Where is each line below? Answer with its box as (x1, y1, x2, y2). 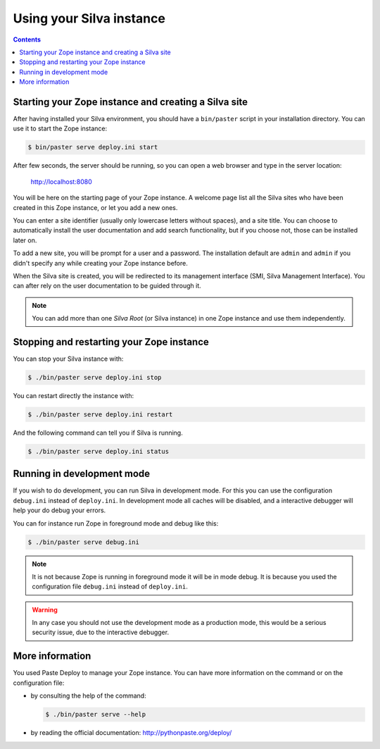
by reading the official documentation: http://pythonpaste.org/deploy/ (30, 729, 232, 737)
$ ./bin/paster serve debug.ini (27, 538, 140, 546)
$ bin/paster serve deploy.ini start (27, 143, 158, 151)
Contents (13, 35, 42, 44)
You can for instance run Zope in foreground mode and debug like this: (13, 519, 219, 528)
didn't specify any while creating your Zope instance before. (13, 259, 188, 267)
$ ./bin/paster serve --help (45, 710, 146, 719)
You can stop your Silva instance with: (13, 354, 124, 363)
